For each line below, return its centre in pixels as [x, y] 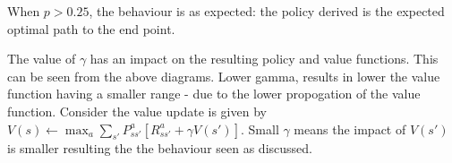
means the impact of [350, 129]
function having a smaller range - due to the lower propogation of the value [214, 94]
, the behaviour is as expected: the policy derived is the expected [267, 11]
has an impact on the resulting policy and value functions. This [264, 59]
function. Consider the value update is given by [137, 111]
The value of [42, 59]
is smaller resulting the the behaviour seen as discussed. [160, 148]
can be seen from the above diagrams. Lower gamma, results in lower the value [224, 76]
